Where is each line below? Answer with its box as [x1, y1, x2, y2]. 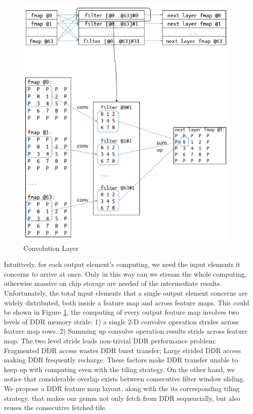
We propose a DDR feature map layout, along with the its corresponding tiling [4, 383, 240, 394]
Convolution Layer [23, 243, 79, 253]
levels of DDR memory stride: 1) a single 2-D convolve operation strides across [4, 316, 239, 326]
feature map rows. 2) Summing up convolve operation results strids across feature [4, 326, 248, 336]
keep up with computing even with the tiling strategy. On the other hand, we [4, 364, 235, 374]
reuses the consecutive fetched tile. [4, 402, 107, 413]
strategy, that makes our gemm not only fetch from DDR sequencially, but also [4, 393, 240, 403]
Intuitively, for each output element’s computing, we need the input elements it [4, 259, 241, 269]
